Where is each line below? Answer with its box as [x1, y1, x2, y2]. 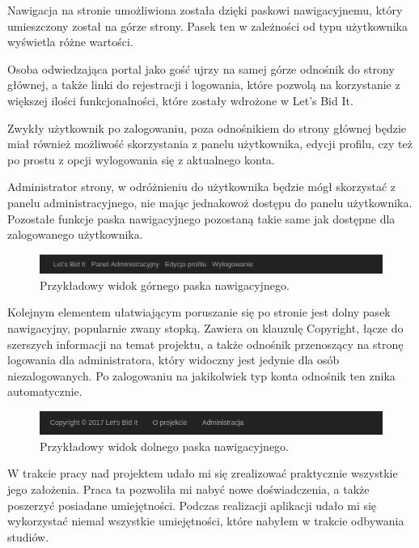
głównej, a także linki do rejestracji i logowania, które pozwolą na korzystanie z [7, 76, 400, 93]
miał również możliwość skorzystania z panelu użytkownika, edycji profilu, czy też [7, 135, 413, 152]
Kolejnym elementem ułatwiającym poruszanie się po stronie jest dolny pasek [7, 304, 391, 321]
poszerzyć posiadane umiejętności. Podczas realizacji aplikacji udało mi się [7, 496, 377, 513]
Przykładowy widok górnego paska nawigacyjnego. [40, 276, 290, 293]
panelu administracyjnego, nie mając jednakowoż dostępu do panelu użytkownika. [7, 193, 413, 210]
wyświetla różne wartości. [7, 33, 133, 50]
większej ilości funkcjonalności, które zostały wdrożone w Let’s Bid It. [7, 91, 353, 108]
